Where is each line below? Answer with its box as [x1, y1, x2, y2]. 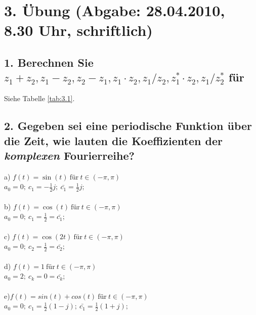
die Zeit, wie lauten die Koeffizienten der [4, 132, 223, 148]
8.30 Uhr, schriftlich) [4, 20, 153, 40]
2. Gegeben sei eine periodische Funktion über [4, 118, 252, 133]
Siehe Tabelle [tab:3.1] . [4, 93, 75, 104]
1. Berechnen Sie [4, 54, 94, 70]
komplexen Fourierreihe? [4, 147, 135, 163]
